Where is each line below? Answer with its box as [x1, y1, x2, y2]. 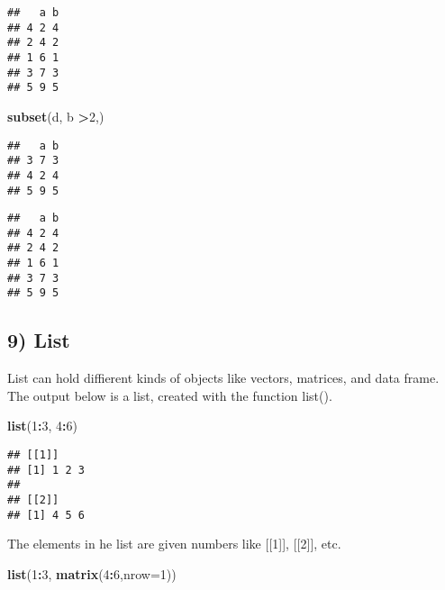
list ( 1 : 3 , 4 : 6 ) [7, 416, 77, 435]
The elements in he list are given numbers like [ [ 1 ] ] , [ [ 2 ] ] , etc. [7, 534, 341, 553]
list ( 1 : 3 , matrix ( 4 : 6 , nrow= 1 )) [7, 564, 177, 583]
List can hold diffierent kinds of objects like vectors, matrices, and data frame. [7, 368, 440, 387]
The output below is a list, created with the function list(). [7, 386, 332, 404]
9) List [7, 326, 70, 354]
